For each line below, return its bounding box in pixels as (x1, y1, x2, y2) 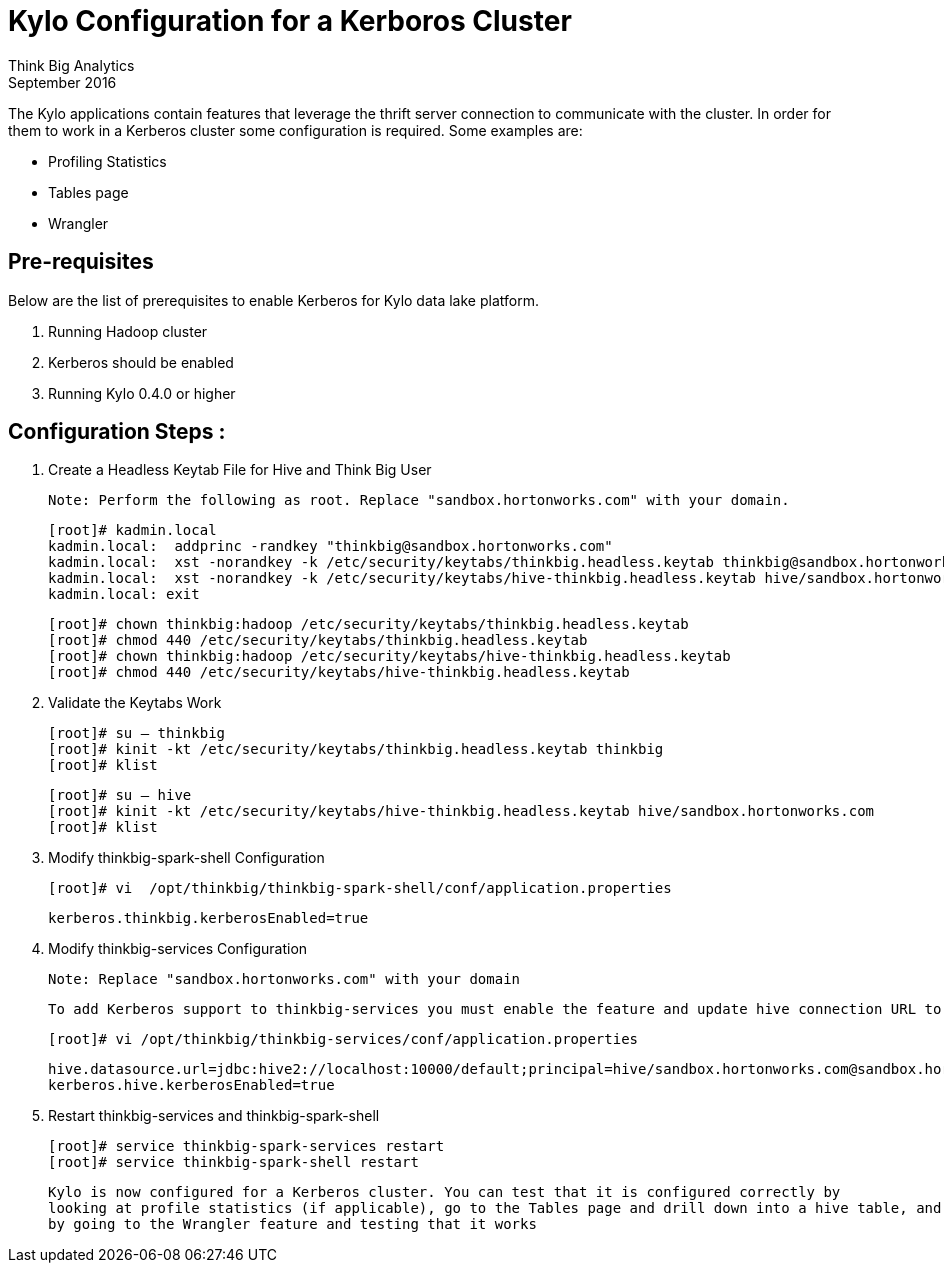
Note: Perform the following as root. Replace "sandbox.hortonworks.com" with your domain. (48, 492, 790, 509)
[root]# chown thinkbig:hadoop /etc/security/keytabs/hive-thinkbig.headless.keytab (48, 648, 731, 665)
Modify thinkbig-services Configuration (48, 940, 308, 958)
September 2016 (8, 73, 117, 91)
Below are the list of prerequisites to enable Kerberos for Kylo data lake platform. (8, 291, 539, 309)
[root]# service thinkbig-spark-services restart (48, 1138, 445, 1155)
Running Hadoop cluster (48, 322, 208, 340)
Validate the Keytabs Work (48, 694, 222, 712)
